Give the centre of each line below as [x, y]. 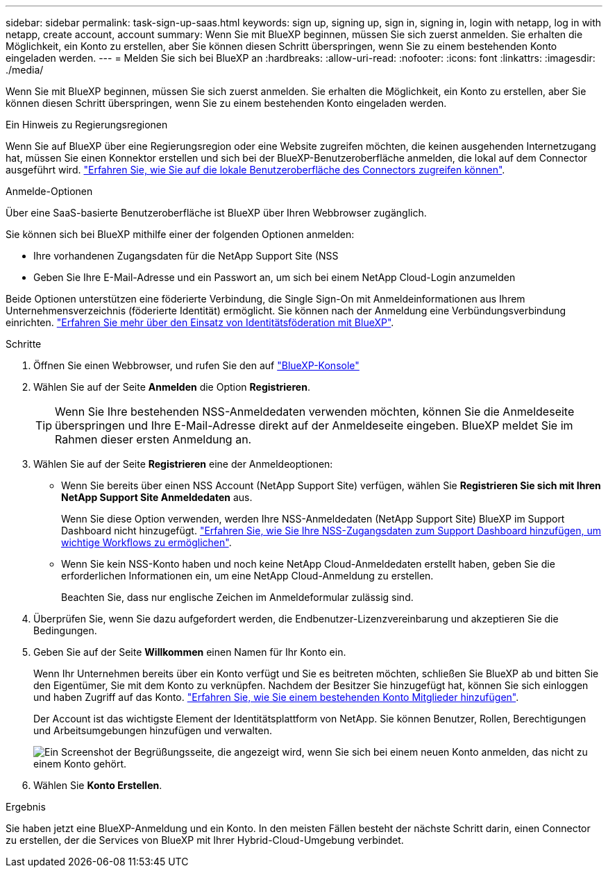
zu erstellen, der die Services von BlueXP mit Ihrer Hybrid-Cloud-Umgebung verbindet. [205, 840]
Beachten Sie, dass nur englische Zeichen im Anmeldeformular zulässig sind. [237, 597]
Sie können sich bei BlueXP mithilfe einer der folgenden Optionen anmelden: [180, 234]
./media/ [25, 70]
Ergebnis [26, 807]
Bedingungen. [65, 630]
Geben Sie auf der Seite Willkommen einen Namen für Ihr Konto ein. [190, 652]
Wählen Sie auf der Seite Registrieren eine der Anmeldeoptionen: [183, 464]
